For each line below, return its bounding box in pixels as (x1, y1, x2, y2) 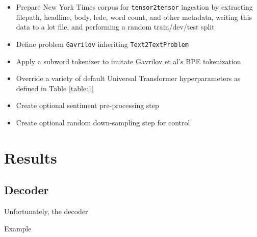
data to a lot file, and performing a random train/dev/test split (16, 21, 215, 32)
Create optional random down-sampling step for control (16, 117, 190, 127)
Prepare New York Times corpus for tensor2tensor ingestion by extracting (16, 2, 253, 12)
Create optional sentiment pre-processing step (16, 100, 159, 111)
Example (4, 223, 32, 233)
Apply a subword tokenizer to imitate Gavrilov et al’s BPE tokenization (16, 56, 241, 66)
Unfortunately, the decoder (4, 206, 88, 217)
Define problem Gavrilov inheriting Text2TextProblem (16, 38, 189, 49)
